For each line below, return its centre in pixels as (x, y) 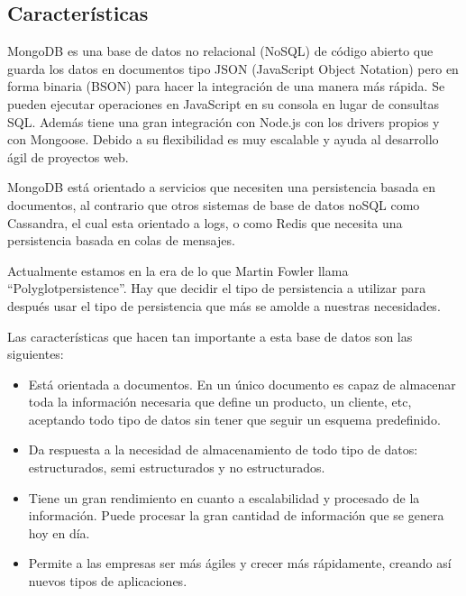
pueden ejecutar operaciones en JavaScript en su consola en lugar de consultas (224, 103)
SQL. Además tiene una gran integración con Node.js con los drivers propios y (224, 121)
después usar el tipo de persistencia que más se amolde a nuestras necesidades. (224, 305)
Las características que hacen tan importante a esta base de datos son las (210, 336)
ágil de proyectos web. (68, 156)
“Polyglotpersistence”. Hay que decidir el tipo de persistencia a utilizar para (217, 288)
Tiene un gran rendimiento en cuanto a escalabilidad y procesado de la (224, 497)
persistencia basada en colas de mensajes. (121, 240)
